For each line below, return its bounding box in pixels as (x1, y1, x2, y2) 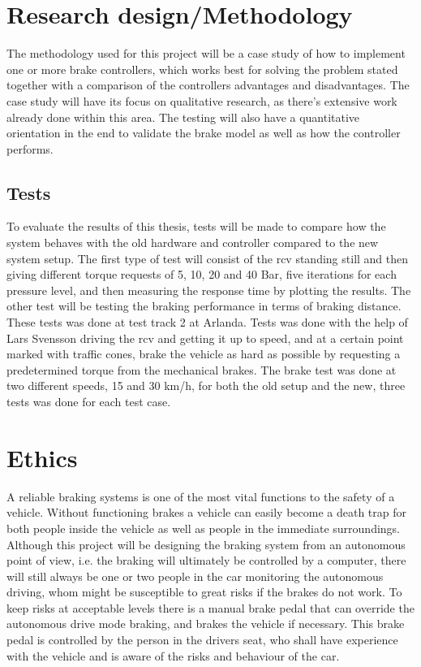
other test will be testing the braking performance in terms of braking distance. (6, 297, 402, 314)
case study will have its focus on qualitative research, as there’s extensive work (6, 92, 397, 109)
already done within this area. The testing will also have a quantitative (6, 108, 360, 125)
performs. (6, 140, 54, 157)
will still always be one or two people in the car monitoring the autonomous (6, 567, 384, 584)
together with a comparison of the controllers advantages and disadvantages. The (6, 76, 410, 93)
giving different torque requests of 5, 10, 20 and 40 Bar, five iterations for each (6, 266, 397, 283)
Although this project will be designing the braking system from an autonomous (6, 535, 406, 552)
